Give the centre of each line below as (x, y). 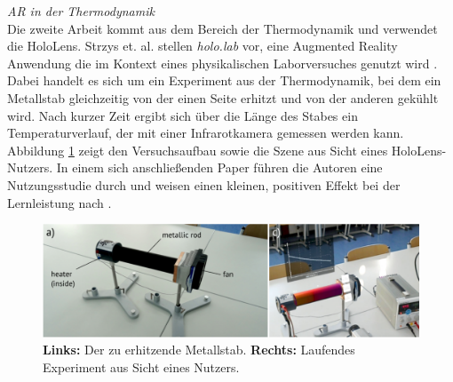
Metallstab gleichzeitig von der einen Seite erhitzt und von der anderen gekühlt (223, 97)
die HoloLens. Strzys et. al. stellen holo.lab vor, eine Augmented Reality (203, 46)
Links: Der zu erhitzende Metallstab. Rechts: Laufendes (199, 350)
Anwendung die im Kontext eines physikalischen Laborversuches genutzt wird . (223, 63)
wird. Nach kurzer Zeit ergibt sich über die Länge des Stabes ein (183, 115)
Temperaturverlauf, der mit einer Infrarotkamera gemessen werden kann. (206, 133)
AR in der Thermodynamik (81, 11)
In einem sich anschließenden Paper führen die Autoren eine (219, 167)
